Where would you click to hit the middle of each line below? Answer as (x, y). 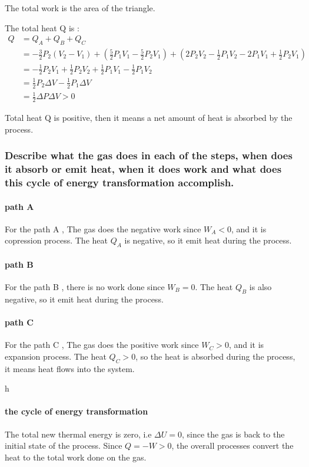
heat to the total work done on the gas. (76, 457)
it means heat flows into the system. (70, 368)
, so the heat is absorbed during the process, (215, 356)
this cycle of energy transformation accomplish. (119, 182)
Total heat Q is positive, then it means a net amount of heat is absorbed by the (149, 118)
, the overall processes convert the (232, 445)
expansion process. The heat (56, 356)
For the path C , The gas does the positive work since (102, 345)
